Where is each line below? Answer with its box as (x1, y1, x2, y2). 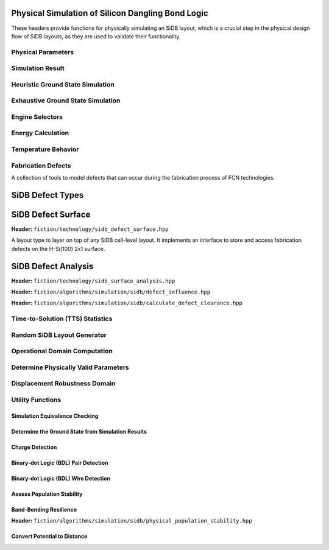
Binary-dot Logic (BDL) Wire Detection (11, 474, 111, 482)
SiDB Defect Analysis (11, 261, 94, 271)
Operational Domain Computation (11, 347, 113, 356)
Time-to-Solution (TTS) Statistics (11, 314, 113, 323)
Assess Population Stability (11, 490, 83, 498)
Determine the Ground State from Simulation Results (11, 428, 147, 435)
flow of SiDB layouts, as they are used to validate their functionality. (11, 32, 181, 40)
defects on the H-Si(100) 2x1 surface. (11, 245, 105, 252)
